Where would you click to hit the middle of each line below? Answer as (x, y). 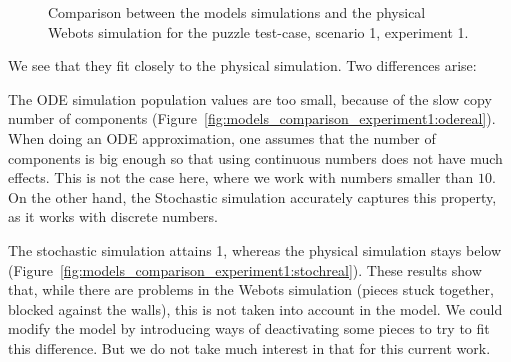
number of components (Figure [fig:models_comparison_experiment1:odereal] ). (252, 118)
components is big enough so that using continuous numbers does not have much (255, 157)
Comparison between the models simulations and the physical (237, 12)
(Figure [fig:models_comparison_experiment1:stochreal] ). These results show (245, 269)
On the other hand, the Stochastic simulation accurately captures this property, (252, 196)
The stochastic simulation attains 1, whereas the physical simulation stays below (255, 249)
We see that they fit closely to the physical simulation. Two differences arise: (242, 65)
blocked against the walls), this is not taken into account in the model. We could (255, 308)
